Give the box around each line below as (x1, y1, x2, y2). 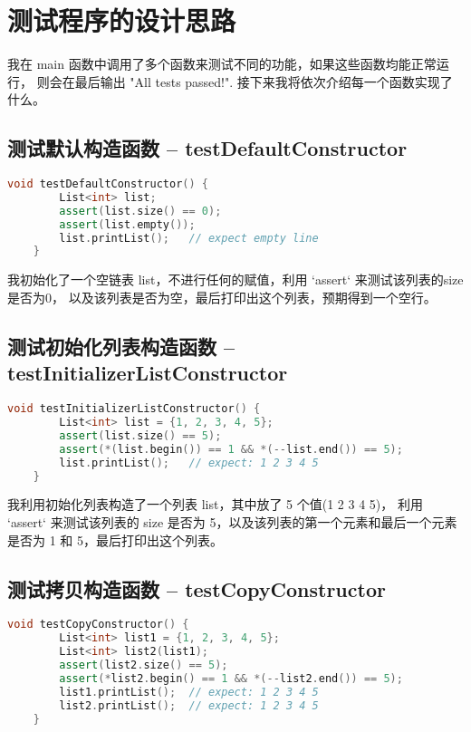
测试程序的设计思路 (7, 2, 236, 39)
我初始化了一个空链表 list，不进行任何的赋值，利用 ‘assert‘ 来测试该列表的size (7, 270, 464, 289)
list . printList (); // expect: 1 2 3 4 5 (59, 456, 319, 469)
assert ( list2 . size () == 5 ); (59, 659, 228, 671)
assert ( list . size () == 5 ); (59, 429, 222, 442)
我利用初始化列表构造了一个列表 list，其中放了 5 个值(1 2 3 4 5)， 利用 (7, 495, 423, 514)
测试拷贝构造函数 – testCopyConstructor (7, 574, 386, 602)
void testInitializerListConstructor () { (7, 402, 261, 416)
